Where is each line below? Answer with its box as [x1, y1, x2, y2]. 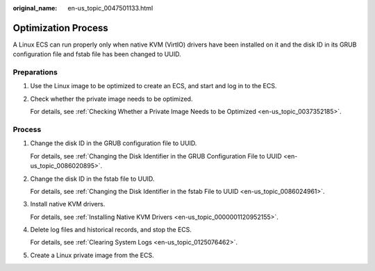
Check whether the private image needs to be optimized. [30, 95, 193, 103]
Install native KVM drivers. [30, 200, 106, 208]
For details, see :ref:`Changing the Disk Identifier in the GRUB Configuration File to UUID [30, 151, 283, 160]
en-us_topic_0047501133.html [67, 4, 153, 12]
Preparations [12, 67, 58, 77]
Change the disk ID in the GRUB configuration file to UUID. [30, 139, 197, 147]
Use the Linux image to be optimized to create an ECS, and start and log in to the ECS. [30, 82, 277, 90]
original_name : [12, 4, 58, 12]
